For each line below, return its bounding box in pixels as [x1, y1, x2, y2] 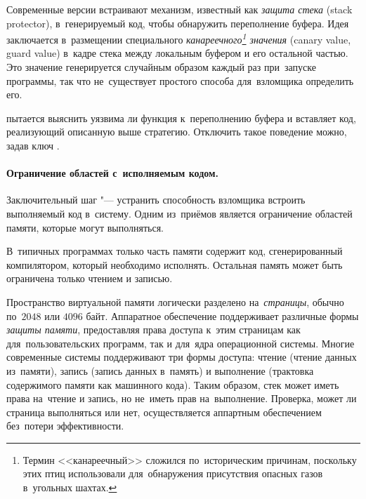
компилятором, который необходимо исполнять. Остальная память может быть [6, 257, 343, 272]
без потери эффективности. [6, 418, 124, 433]
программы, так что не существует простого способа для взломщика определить [6, 73, 354, 88]
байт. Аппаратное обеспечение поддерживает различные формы [86, 308, 359, 323]
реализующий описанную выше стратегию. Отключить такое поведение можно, [6, 124, 347, 139]
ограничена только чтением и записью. [6, 271, 173, 286]
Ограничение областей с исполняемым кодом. [6, 166, 219, 180]
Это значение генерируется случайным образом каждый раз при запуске [6, 60, 316, 74]
